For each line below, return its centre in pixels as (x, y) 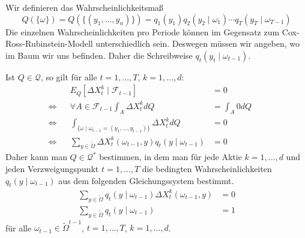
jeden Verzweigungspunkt (52, 169)
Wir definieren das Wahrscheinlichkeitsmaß (84, 7)
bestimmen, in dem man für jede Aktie (171, 157)
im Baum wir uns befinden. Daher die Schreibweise (99, 55)
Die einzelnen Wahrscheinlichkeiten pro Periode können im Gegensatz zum (143, 31)
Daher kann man (36, 157)
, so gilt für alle (69, 76)
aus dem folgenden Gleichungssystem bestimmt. (146, 180)
